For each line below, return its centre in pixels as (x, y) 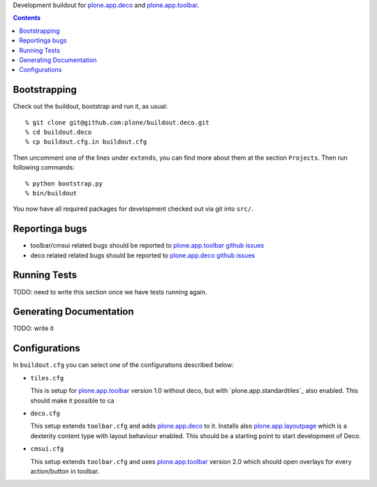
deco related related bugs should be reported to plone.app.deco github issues (142, 255)
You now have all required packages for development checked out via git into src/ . (133, 209)
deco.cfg (45, 413)
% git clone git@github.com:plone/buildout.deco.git (117, 122)
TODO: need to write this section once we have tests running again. (110, 292)
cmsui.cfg (47, 449)
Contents (27, 18)
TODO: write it (33, 329)
